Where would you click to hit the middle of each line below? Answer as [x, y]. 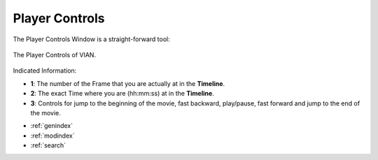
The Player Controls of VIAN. [55, 54]
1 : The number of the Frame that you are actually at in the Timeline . [128, 83]
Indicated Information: [45, 71]
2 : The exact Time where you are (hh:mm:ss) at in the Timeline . [122, 94]
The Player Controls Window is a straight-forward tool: [92, 39]
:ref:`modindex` [52, 136]
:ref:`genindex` [52, 126]
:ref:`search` [48, 145]
